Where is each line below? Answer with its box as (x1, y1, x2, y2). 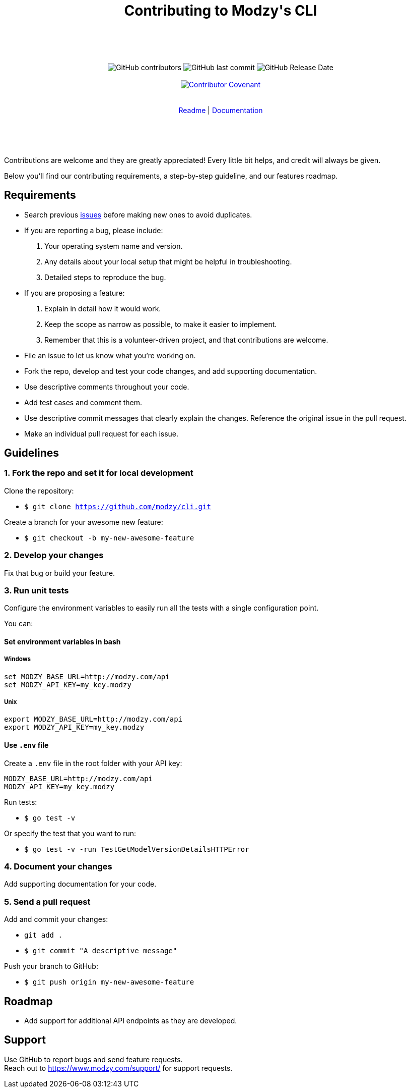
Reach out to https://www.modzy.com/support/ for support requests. (4, 1063, 233, 1072)
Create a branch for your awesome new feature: (4, 517, 163, 526)
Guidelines (4, 447, 59, 460)
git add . (24, 931, 62, 940)
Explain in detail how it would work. (44, 304, 161, 313)
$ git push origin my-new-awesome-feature (24, 978, 194, 987)
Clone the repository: (4, 486, 74, 495)
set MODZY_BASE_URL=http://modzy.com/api (4, 672, 170, 681)
